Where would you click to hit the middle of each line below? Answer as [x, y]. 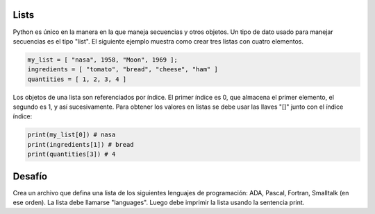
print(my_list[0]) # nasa [72, 135]
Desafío [30, 176]
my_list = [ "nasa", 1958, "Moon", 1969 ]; [103, 60]
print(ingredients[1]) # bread [81, 144]
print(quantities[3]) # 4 [72, 154]
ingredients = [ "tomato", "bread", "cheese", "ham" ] [123, 70]
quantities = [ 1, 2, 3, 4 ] [77, 79]
